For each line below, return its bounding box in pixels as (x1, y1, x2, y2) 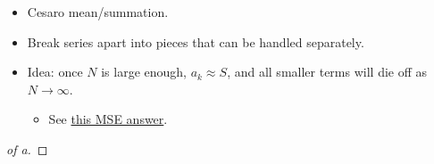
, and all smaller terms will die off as (227, 62, 428, 81)
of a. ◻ (6, 139, 48, 158)
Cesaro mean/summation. (27, 3, 169, 20)
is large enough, (101, 62, 187, 81)
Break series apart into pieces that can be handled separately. (27, 32, 364, 51)
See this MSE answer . (48, 110, 168, 128)
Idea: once (27, 62, 83, 81)
